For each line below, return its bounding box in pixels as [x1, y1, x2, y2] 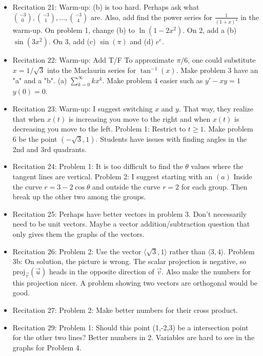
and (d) [130, 36, 154, 47]
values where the [191, 161, 244, 172]
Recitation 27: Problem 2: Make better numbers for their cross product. [12, 304, 238, 315]
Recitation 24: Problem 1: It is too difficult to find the [12, 161, 183, 172]
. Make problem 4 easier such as [102, 74, 203, 85]
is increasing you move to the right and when [68, 113, 211, 124]
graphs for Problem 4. [12, 342, 82, 352]
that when [12, 113, 45, 124]
